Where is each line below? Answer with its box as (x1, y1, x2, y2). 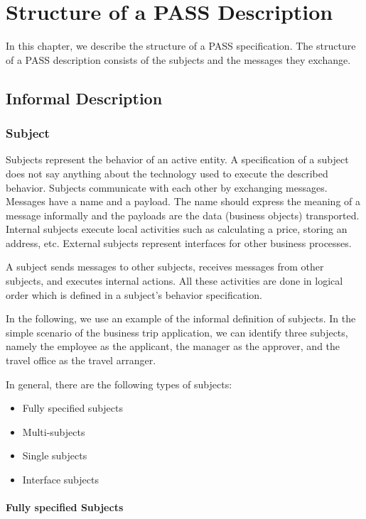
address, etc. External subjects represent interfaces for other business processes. (6, 235, 352, 250)
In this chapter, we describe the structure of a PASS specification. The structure (6, 38, 356, 53)
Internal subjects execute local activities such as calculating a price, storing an (6, 222, 348, 236)
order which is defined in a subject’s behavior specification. (6, 287, 262, 302)
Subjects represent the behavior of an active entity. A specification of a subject (6, 152, 349, 167)
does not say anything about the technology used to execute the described (6, 165, 328, 180)
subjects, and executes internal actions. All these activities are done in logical (6, 273, 343, 288)
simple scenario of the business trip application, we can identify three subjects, (6, 324, 348, 339)
